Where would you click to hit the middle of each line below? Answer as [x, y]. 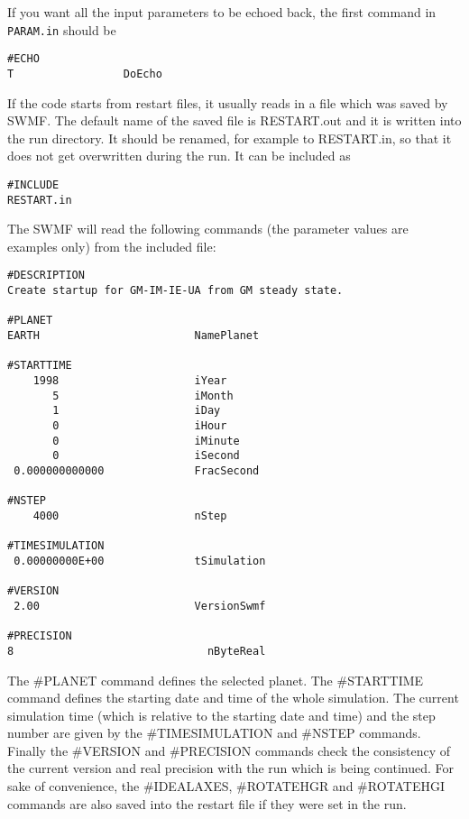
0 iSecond [146, 456]
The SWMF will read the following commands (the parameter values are [208, 229]
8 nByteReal [137, 651]
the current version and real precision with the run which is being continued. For [231, 768]
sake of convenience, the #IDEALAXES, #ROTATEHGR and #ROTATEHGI [226, 786]
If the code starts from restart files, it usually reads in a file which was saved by [228, 102]
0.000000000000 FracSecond [137, 470]
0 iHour [140, 426]
